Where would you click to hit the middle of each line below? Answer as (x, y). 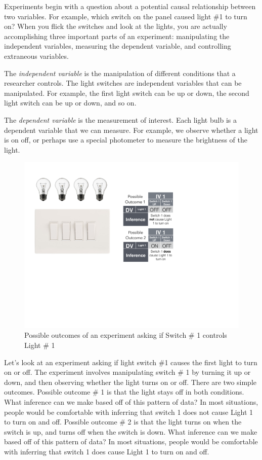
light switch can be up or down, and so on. (70, 103)
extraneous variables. (36, 56)
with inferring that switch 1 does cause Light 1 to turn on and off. (107, 451)
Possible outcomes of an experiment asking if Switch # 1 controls (126, 335)
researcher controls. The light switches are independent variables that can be (123, 83)
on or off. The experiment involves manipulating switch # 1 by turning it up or (127, 372)
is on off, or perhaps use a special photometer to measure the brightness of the (126, 140)
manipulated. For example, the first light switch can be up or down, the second (127, 93)
